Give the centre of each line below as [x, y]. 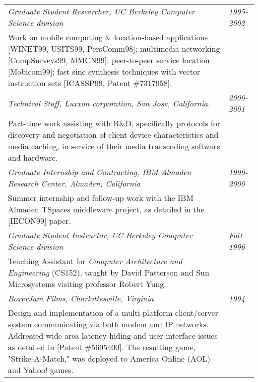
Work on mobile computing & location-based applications [108, 37]
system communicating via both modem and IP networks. [108, 324]
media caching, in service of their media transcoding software [114, 146]
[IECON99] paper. [39, 221]
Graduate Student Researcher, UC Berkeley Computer [101, 11]
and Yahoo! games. [41, 370]
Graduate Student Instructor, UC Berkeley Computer [100, 235]
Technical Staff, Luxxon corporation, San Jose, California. [109, 103]
